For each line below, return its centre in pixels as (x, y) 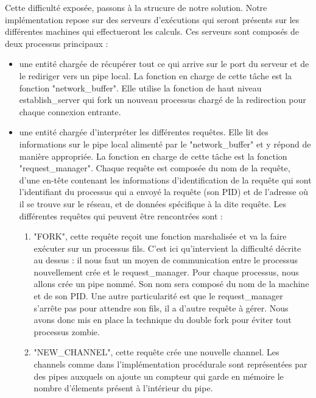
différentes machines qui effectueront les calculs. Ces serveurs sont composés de (152, 31)
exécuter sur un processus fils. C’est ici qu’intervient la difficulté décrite (167, 248)
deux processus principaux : (57, 43)
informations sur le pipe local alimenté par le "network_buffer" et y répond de (165, 144)
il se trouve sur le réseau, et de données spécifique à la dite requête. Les (153, 203)
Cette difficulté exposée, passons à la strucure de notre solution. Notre (136, 7)
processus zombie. (67, 331)
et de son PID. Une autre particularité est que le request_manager (158, 296)
